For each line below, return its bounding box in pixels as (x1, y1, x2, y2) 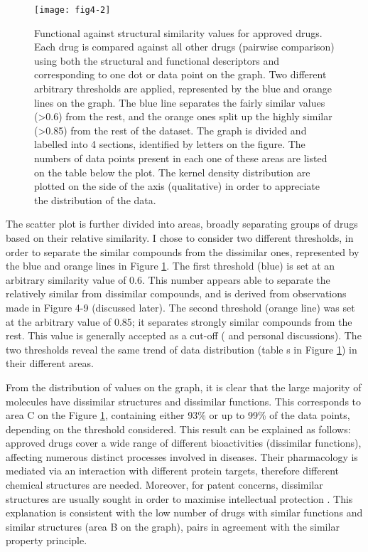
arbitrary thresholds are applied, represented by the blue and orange (34, 81, 332, 96)
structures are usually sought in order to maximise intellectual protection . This (6, 491, 353, 506)
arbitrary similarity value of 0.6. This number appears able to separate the (6, 272, 330, 287)
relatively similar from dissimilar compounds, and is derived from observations (6, 286, 347, 301)
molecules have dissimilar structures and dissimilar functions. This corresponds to (6, 393, 362, 408)
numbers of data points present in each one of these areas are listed (34, 151, 328, 165)
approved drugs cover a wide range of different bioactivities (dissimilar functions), (6, 435, 362, 450)
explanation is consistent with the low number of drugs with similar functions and (6, 505, 363, 520)
